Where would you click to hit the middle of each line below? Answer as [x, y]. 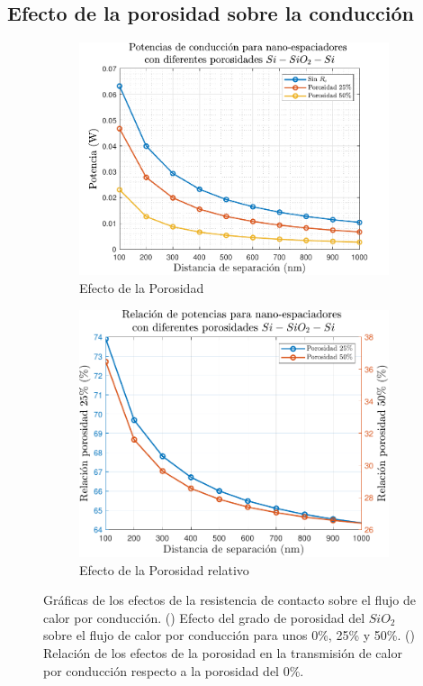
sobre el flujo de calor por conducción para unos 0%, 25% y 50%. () [229, 635]
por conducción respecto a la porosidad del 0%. [174, 670]
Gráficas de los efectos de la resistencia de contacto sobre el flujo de [229, 600]
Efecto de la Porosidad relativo [164, 569]
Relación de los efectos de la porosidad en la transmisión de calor [223, 653]
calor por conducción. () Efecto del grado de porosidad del [204, 617]
